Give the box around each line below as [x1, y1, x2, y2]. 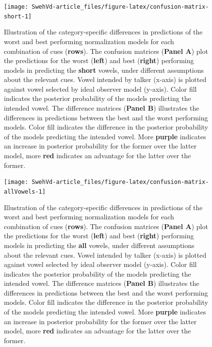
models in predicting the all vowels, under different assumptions [4, 240, 195, 250]
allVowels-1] [4, 188, 46, 195]
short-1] [4, 13, 32, 20]
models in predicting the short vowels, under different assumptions [4, 65, 204, 75]
